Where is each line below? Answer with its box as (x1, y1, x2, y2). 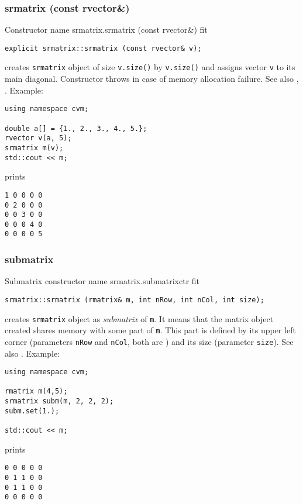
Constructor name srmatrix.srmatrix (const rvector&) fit (5, 23, 208, 36)
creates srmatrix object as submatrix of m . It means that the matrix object (5, 312, 274, 325)
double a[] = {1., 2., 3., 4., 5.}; (5, 124, 147, 133)
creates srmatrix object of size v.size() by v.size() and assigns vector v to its (5, 61, 295, 73)
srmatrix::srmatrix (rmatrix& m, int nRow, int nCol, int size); (5, 295, 264, 304)
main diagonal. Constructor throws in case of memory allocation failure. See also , (5, 73, 299, 85)
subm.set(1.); (5, 406, 60, 415)
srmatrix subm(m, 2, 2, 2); (5, 397, 114, 406)
